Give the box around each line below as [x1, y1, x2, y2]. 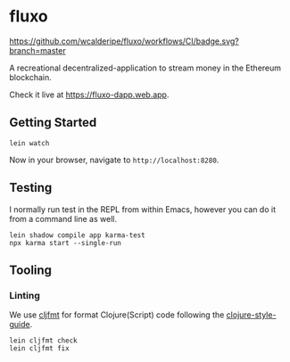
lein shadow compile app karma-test [9, 230, 145, 240]
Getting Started [9, 115, 97, 130]
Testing [9, 180, 53, 195]
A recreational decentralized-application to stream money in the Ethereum [9, 62, 282, 73]
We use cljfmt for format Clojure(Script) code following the [9, 309, 225, 320]
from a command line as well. [9, 213, 118, 224]
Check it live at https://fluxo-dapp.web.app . [9, 89, 170, 100]
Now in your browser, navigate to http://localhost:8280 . [9, 154, 220, 165]
